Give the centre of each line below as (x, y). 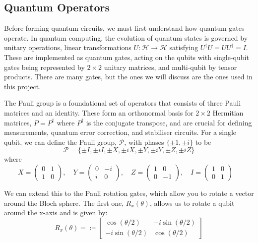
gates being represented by (44, 67)
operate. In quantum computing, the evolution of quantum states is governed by (126, 37)
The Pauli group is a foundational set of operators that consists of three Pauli (123, 103)
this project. (23, 86)
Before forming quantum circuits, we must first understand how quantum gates (124, 28)
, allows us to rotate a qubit (192, 203)
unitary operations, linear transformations (68, 47)
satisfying (184, 47)
